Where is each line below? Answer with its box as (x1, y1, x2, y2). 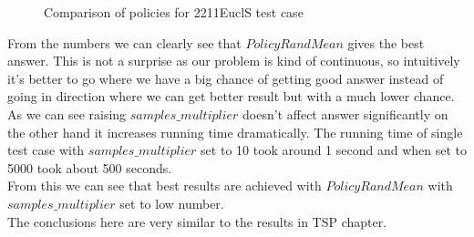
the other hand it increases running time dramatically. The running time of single (7, 122, 463, 141)
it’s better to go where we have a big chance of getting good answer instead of (7, 68, 444, 88)
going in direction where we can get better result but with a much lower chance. (7, 87, 455, 106)
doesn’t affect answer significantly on (242, 104, 448, 123)
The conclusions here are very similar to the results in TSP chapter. (7, 211, 387, 231)
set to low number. (119, 193, 224, 212)
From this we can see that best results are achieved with (7, 176, 322, 195)
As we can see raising (7, 104, 127, 123)
